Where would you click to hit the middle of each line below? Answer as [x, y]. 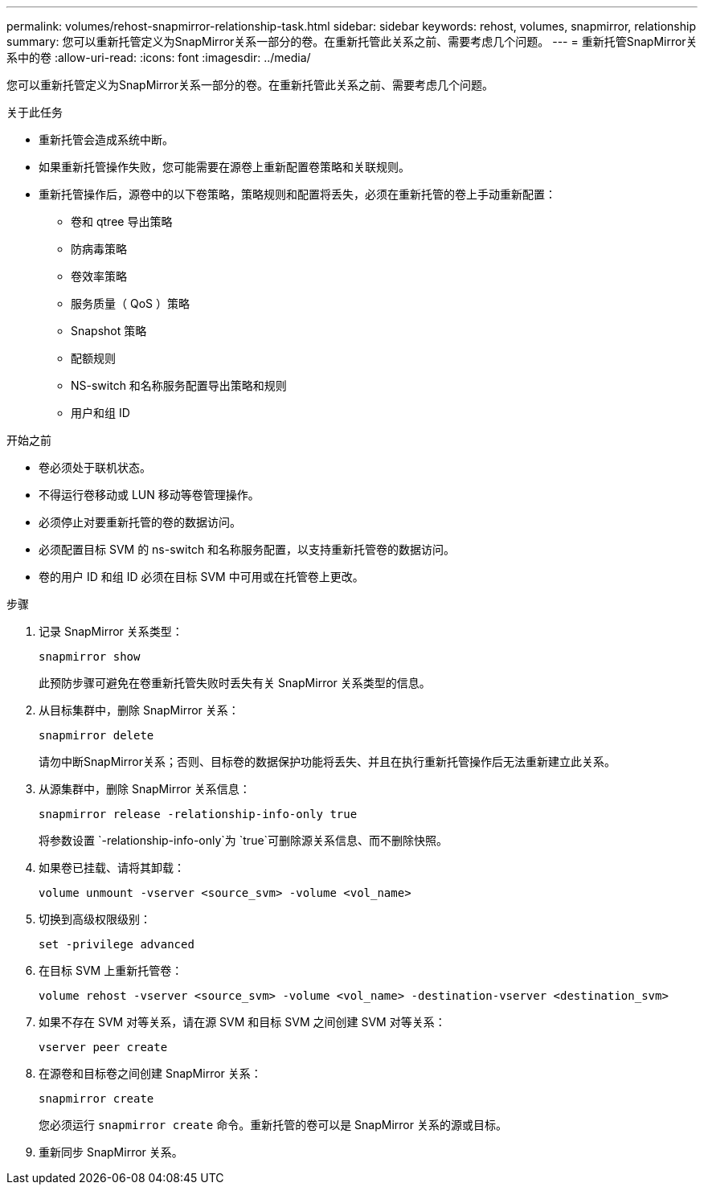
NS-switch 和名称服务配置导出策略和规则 [179, 385]
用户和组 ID [100, 413]
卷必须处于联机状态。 [95, 467]
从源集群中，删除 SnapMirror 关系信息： [145, 789]
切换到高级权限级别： [95, 919]
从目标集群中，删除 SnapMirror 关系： [139, 710]
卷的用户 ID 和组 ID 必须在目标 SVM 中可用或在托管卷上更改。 [201, 577]
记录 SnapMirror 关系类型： [111, 631]
